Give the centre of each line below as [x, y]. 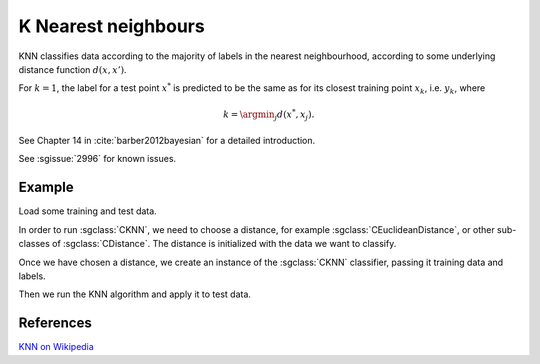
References [55, 323]
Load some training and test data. [87, 211]
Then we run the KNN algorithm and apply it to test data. [135, 294]
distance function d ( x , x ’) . [72, 69]
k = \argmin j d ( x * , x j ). [269, 114]
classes [34, 244]
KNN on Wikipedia [56, 347]
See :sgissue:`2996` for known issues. [97, 159]
